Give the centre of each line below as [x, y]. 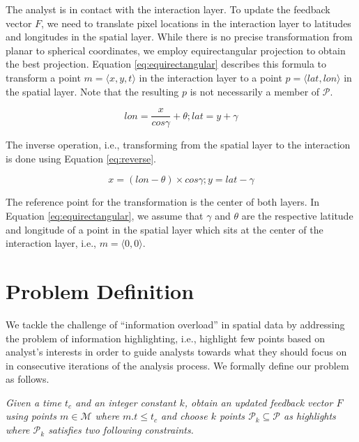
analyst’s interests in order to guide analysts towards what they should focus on [176, 352]
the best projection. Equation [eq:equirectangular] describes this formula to [166, 64]
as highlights [310, 416]
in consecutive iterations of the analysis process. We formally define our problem [177, 365]
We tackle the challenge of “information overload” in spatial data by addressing [175, 324]
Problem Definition [100, 290]
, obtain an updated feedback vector [259, 402]
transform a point [43, 77]
